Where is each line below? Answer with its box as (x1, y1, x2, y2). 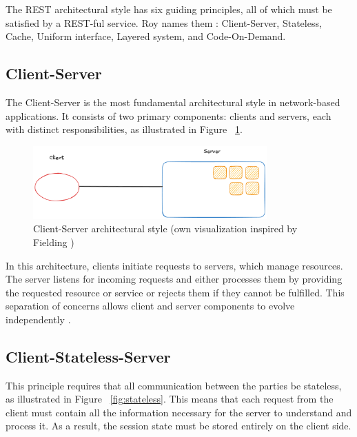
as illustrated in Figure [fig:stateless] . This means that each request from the (6, 392, 334, 406)
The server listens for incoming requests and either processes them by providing (6, 272, 343, 286)
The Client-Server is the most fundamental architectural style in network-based (6, 94, 340, 109)
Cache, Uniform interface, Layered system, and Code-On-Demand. (6, 29, 286, 43)
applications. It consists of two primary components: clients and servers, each (6, 108, 331, 123)
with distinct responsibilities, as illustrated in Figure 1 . (6, 122, 243, 136)
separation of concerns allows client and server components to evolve (6, 298, 295, 313)
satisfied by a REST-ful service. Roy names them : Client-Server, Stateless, (6, 15, 322, 30)
